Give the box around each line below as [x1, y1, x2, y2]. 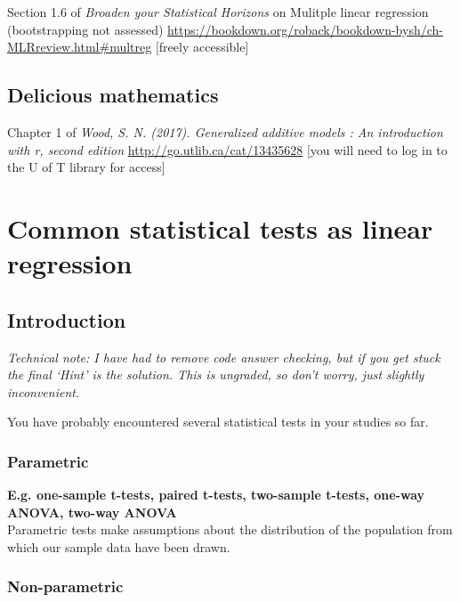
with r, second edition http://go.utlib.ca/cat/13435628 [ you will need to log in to [7, 140, 448, 159]
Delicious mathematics [7, 81, 219, 109]
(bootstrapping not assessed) [7, 20, 164, 38]
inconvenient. [7, 382, 80, 401]
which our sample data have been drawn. [7, 537, 230, 556]
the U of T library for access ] [7, 158, 165, 176]
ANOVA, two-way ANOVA [7, 502, 177, 521]
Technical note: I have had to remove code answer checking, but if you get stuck [7, 347, 440, 366]
